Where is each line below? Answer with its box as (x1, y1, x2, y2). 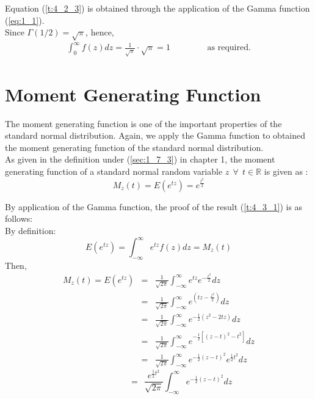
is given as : (264, 164, 308, 177)
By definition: (5, 224, 56, 236)
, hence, (85, 26, 114, 38)
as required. (207, 43, 251, 53)
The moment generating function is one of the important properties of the (5, 117, 282, 130)
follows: (5, 212, 33, 225)
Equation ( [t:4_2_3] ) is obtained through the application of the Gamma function (5, 2, 310, 14)
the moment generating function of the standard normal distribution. (5, 141, 264, 153)
